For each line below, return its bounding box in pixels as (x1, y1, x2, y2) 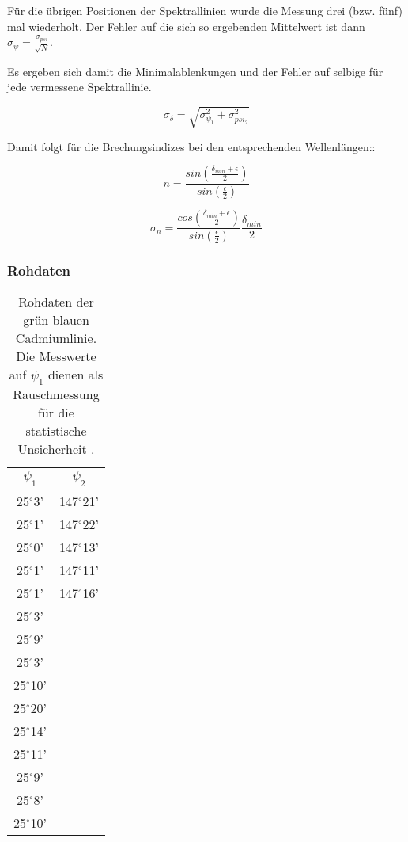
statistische (25, 421, 87, 440)
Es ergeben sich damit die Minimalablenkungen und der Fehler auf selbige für (7, 63, 383, 79)
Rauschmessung (13, 385, 100, 404)
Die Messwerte (16, 347, 96, 366)
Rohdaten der (18, 292, 94, 311)
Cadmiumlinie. (15, 329, 97, 348)
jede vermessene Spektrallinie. (7, 78, 152, 95)
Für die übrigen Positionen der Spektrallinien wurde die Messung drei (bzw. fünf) (7, 2, 402, 18)
